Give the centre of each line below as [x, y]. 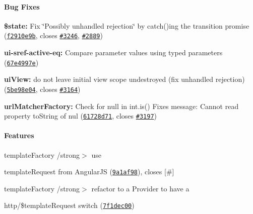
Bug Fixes [22, 6]
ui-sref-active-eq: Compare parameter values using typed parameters [113, 52]
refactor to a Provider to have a [140, 188]
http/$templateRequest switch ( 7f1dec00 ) [69, 205]
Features [19, 135]
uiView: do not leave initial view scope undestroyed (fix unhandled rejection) [124, 79]
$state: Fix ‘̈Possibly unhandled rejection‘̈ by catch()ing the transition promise [127, 25]
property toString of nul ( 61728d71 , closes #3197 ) [80, 116]
